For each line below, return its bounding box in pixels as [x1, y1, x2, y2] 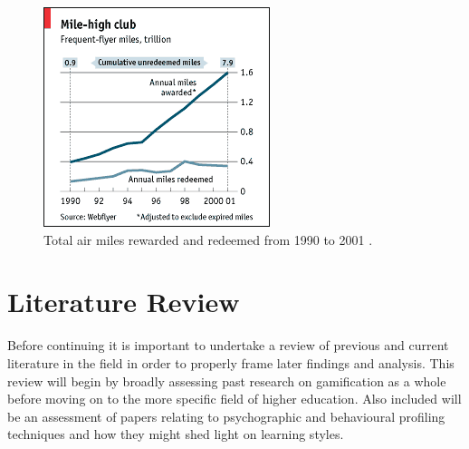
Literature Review [7, 283, 240, 320]
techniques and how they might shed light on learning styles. [7, 425, 344, 444]
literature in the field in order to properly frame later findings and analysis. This [7, 353, 455, 372]
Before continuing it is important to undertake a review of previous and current [7, 336, 449, 355]
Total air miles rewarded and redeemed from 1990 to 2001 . [43, 229, 373, 249]
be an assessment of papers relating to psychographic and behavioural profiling [7, 406, 445, 425]
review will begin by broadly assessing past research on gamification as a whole [7, 371, 446, 390]
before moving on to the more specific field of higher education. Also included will [7, 389, 462, 408]
